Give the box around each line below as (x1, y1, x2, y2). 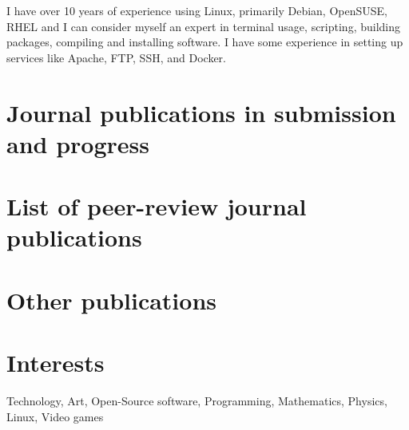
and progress (6, 127, 149, 160)
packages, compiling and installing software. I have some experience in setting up (6, 34, 403, 50)
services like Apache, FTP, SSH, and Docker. (6, 49, 226, 65)
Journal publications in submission (6, 96, 396, 128)
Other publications (6, 283, 217, 316)
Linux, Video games (6, 408, 104, 424)
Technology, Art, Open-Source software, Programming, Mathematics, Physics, (6, 393, 387, 408)
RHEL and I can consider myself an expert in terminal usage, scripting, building (6, 18, 401, 34)
